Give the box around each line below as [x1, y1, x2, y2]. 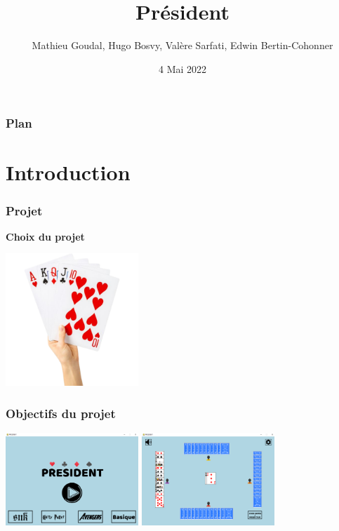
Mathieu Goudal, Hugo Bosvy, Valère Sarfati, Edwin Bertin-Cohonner [32, 38, 333, 53]
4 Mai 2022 [158, 61, 207, 76]
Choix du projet [6, 229, 85, 243]
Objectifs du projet [6, 404, 116, 422]
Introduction [6, 158, 131, 187]
